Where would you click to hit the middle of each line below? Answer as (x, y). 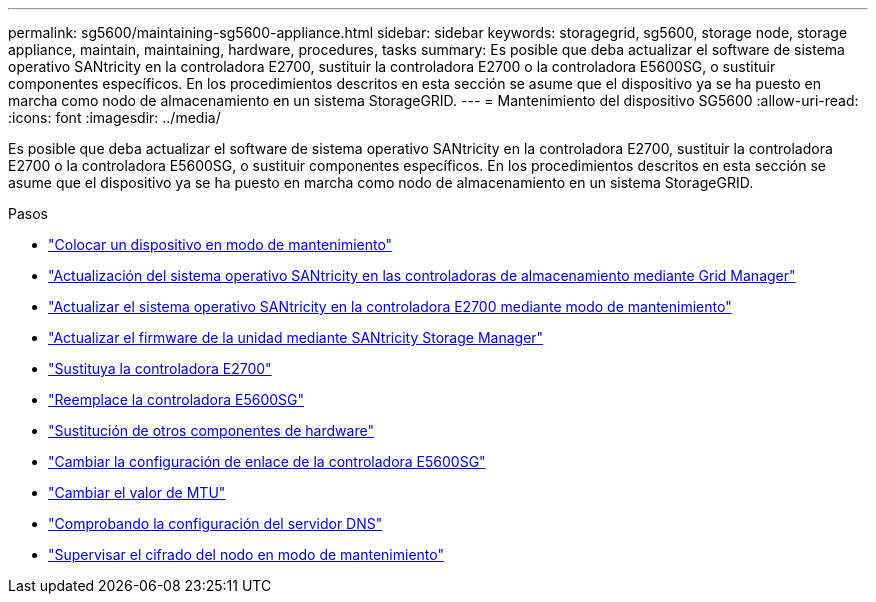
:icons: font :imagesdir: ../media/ (114, 117)
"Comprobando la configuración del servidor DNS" (215, 523)
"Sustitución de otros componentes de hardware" (211, 430)
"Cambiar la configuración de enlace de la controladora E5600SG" (267, 461)
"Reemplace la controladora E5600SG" (176, 399)
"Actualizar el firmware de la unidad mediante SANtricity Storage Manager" (296, 337)
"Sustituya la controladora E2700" (160, 368)
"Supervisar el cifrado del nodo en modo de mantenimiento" (246, 554)
